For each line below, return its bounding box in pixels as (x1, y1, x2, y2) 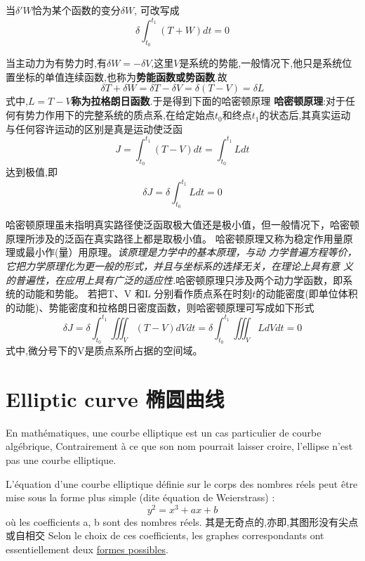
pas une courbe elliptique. (6, 453, 117, 468)
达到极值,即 (6, 164, 58, 179)
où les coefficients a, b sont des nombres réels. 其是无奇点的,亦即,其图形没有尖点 (6, 514, 359, 529)
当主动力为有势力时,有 (6, 56, 107, 70)
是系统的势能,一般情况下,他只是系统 (179, 56, 343, 70)
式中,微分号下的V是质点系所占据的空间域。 (6, 343, 203, 358)
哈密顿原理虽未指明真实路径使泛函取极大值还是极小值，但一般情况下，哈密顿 (6, 217, 359, 232)
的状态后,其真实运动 (259, 108, 351, 122)
